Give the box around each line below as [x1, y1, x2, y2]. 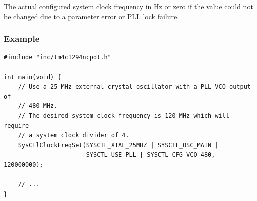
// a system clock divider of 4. [18, 132, 129, 139]
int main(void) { [4, 73, 61, 81]
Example [4, 32, 40, 45]
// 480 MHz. [18, 102, 58, 110]
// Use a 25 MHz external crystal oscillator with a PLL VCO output [18, 83, 251, 91]
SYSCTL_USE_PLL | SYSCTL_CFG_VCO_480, [86, 151, 215, 159]
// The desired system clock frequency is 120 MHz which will [18, 112, 230, 119]
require [4, 122, 29, 129]
